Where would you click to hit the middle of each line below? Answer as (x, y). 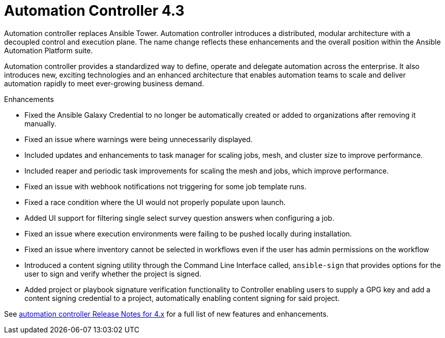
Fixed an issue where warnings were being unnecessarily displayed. (139, 139)
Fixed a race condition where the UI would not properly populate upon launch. (155, 202)
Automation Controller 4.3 (94, 11)
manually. (40, 123)
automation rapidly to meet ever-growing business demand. (104, 83)
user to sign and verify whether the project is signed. (113, 274)
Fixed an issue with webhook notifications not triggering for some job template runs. (166, 186)
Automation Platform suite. (49, 50)
